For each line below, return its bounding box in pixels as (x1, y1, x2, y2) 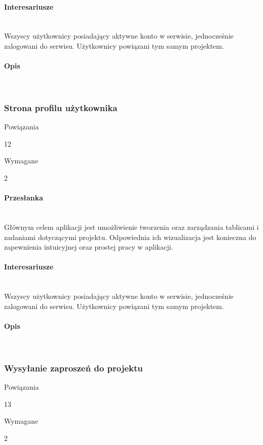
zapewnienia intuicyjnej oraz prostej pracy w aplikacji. (4, 242, 173, 252)
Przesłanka (4, 192, 44, 203)
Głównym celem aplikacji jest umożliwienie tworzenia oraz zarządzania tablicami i (4, 221, 259, 232)
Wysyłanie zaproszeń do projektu (4, 361, 143, 374)
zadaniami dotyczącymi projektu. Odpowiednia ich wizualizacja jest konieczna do (4, 231, 256, 242)
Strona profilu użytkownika (4, 101, 118, 114)
